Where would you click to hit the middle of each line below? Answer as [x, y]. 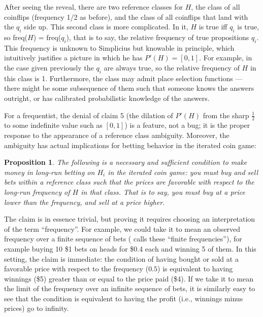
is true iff [213, 27]
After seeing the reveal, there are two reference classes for [94, 7]
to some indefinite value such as [53, 125]
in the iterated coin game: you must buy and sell [183, 172]
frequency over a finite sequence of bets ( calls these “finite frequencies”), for [123, 239]
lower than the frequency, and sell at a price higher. [85, 202]
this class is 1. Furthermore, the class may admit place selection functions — [123, 78]
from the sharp [226, 115]
